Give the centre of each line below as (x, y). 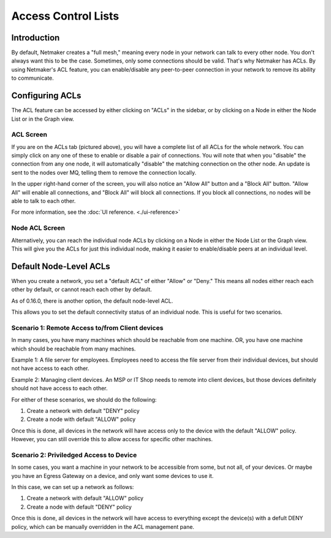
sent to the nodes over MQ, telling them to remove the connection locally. (104, 172)
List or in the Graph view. (43, 119)
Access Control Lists (65, 16)
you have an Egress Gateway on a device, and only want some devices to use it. (112, 475)
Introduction (36, 38)
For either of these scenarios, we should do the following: (84, 400)
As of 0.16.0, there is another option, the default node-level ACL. (92, 301)
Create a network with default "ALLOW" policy (85, 498)
